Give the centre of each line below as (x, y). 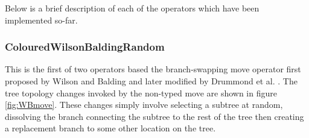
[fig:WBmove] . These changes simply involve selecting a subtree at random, (144, 105)
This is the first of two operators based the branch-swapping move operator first (153, 69)
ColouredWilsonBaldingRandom (85, 47)
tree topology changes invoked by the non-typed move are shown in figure (141, 93)
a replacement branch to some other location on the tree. (110, 128)
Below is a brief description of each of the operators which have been (132, 8)
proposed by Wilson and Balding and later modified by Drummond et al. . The (151, 81)
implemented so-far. (41, 20)
